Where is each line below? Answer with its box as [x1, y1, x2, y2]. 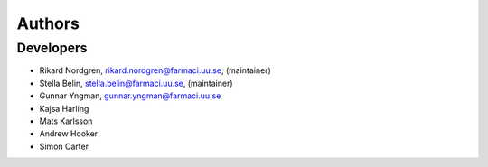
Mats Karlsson [39, 116, 93, 126]
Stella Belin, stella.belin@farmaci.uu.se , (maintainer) [39, 78, 234, 88]
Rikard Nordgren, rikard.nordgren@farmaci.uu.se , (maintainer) [39, 65, 271, 76]
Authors [16, 14, 80, 33]
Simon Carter [39, 141, 89, 152]
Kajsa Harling [39, 103, 89, 114]
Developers [16, 40, 88, 56]
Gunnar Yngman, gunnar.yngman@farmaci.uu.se [39, 90, 221, 101]
